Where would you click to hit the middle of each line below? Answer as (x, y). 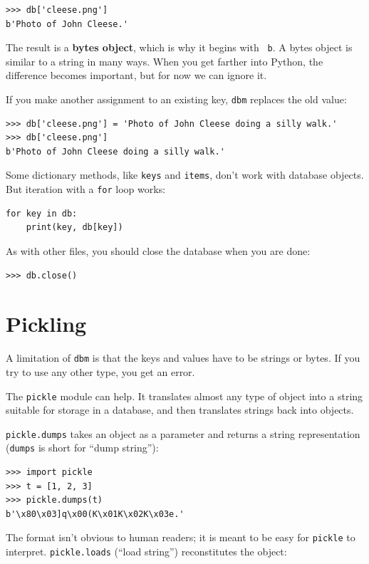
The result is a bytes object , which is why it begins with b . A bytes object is (179, 47)
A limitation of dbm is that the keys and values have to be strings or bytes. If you (183, 358)
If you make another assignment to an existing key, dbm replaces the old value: (176, 99)
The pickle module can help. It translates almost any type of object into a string (184, 396)
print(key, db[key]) (74, 228)
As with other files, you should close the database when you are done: (158, 250)
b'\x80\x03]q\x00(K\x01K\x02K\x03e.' (95, 514)
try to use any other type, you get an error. (100, 371)
